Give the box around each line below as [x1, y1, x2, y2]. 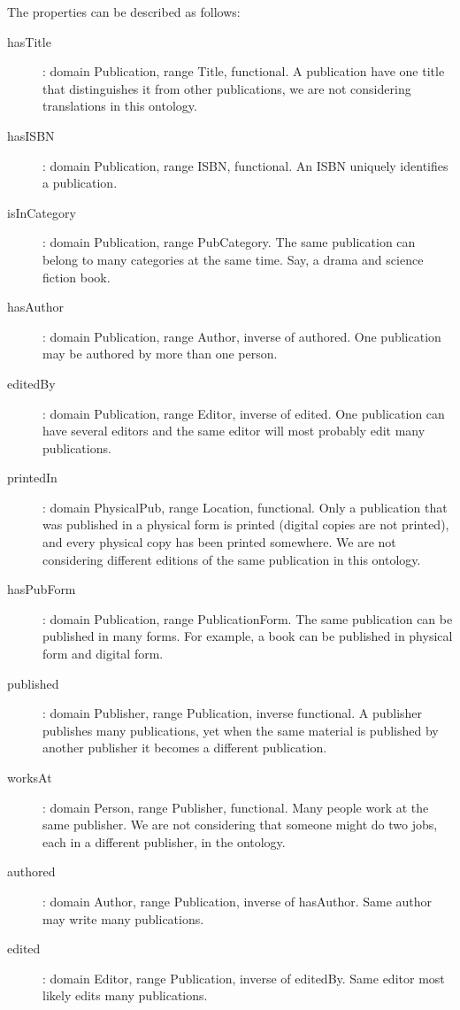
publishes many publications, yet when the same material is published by [42, 721, 439, 739]
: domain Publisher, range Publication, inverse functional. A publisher [42, 704, 423, 722]
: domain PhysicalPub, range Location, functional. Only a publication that [42, 497, 448, 516]
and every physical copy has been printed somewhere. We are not [42, 533, 396, 551]
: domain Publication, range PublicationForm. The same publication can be [42, 609, 453, 628]
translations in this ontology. [42, 96, 197, 115]
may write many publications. [42, 909, 204, 928]
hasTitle [7, 32, 51, 50]
